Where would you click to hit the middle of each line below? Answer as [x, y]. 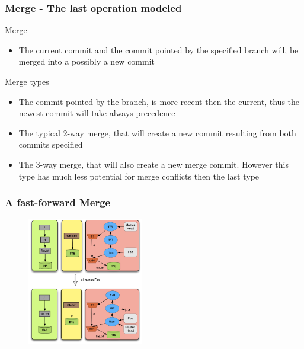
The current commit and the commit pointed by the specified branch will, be [159, 49]
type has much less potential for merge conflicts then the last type [139, 176]
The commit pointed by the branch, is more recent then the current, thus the [159, 101]
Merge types [27, 81]
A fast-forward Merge [58, 202]
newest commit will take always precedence [97, 113]
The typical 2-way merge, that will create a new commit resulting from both [157, 132]
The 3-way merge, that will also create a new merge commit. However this [153, 164]
